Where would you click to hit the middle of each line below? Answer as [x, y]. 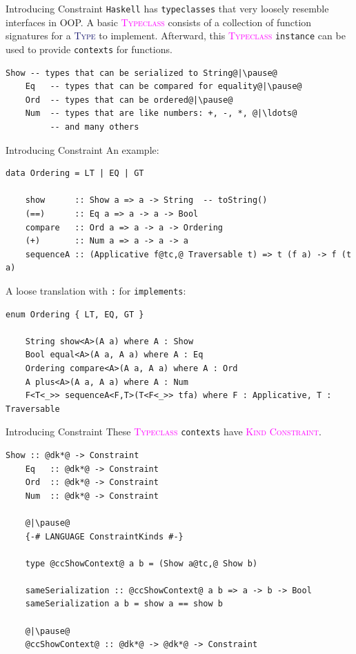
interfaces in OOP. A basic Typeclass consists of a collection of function [159, 22]
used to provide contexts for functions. [89, 49]
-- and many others [95, 127]
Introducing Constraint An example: [82, 149]
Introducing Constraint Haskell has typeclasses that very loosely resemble [167, 8]
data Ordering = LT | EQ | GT [75, 174]
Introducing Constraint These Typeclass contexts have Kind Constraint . [164, 432]
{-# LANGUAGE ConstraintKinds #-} [104, 536]
